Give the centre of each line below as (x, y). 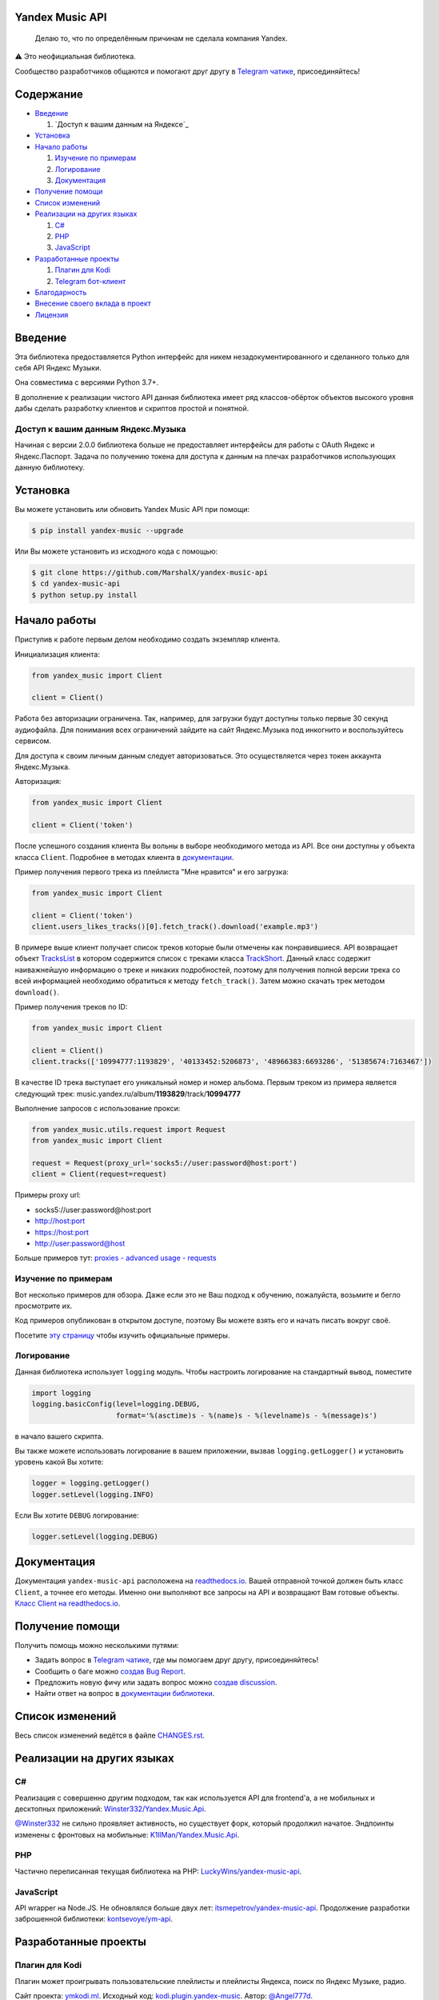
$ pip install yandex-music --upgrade (108, 531)
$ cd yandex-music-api (76, 584)
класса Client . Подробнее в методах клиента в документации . (124, 857)
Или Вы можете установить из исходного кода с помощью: (116, 551)
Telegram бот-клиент (90, 281)
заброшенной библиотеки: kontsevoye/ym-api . (94, 1919)
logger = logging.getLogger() (91, 1483)
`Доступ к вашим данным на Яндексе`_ (122, 125)
